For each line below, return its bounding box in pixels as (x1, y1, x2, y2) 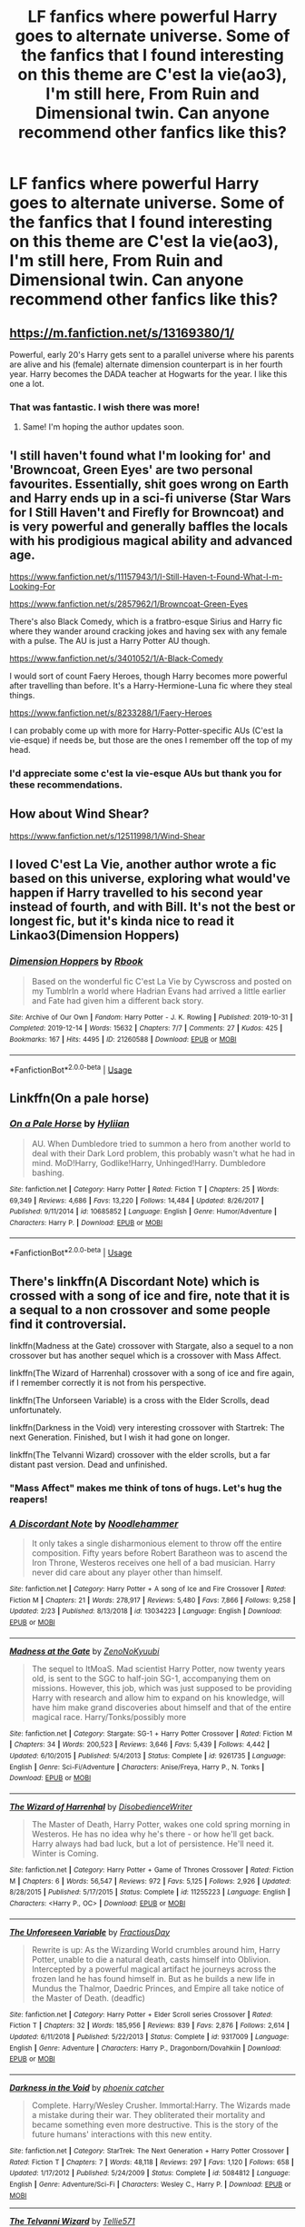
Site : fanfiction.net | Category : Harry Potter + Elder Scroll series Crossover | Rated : (9, 2010, 273, 2019)
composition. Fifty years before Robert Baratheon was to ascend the (31, 1548, 288, 1559)
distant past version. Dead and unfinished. (9, 1459, 168, 1470)
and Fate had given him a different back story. (31, 995, 204, 1005)
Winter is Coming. (31, 1848, 99, 1859)
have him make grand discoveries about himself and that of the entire (31, 1701, 292, 1713)
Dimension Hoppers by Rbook (9, 955, 143, 968)
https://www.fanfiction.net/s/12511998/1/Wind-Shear (9, 830, 206, 841)
